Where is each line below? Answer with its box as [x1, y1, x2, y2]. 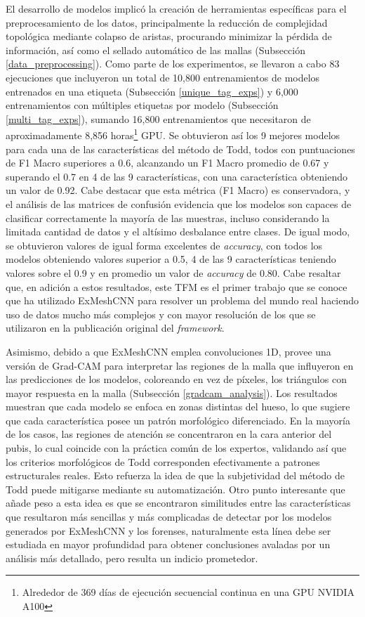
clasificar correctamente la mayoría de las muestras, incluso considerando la [6, 210, 330, 225]
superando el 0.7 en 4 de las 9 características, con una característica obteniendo [6, 169, 348, 183]
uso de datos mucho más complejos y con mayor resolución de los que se [6, 306, 316, 321]
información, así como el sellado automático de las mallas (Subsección [6, 42, 305, 57]
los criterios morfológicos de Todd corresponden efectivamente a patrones [6, 454, 320, 469]
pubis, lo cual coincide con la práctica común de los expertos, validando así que [6, 441, 347, 455]
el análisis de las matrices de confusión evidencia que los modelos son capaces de [6, 196, 352, 211]
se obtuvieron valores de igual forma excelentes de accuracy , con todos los [6, 238, 323, 252]
